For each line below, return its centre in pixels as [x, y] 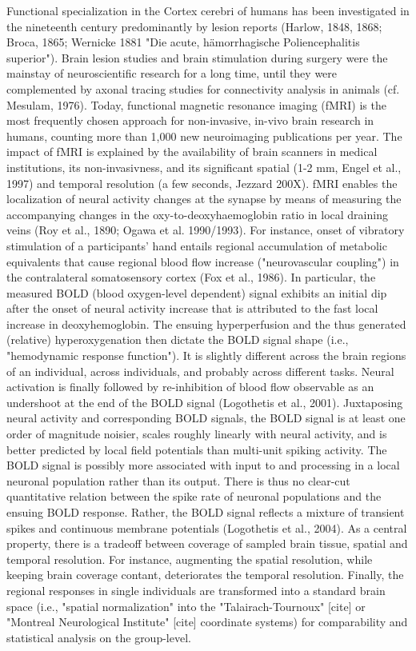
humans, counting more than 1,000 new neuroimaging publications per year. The [204, 136]
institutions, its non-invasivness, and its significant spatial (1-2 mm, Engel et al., [204, 167]
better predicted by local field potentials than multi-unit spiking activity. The [197, 449]
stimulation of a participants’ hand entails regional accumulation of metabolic [197, 245]
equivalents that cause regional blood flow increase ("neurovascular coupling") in [203, 261]
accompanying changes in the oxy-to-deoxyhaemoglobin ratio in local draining [197, 214]
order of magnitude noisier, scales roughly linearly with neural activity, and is [197, 434]
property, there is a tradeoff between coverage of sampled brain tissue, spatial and [207, 543]
